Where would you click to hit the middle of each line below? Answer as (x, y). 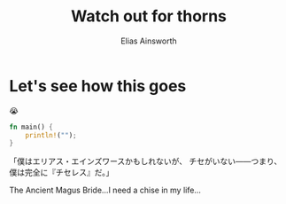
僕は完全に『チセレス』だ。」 (62, 173)
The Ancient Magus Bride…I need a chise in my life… (105, 190)
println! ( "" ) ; (51, 135)
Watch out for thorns (149, 16)
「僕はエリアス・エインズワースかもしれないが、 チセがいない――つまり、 (146, 161)
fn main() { (31, 127)
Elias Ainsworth (149, 41)
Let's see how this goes (98, 86)
